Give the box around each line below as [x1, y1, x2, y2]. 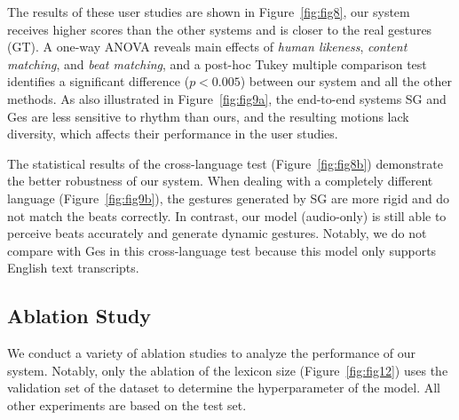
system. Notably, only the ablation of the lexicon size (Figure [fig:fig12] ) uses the [7, 361, 448, 379]
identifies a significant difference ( [7, 72, 190, 91]
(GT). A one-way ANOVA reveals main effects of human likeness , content [7, 37, 408, 56]
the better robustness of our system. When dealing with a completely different [7, 171, 433, 190]
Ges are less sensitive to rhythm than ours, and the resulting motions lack [7, 107, 409, 125]
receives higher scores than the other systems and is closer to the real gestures [7, 20, 432, 38]
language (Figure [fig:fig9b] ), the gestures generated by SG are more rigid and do [7, 188, 450, 207]
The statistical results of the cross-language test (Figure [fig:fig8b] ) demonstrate [7, 154, 443, 172]
